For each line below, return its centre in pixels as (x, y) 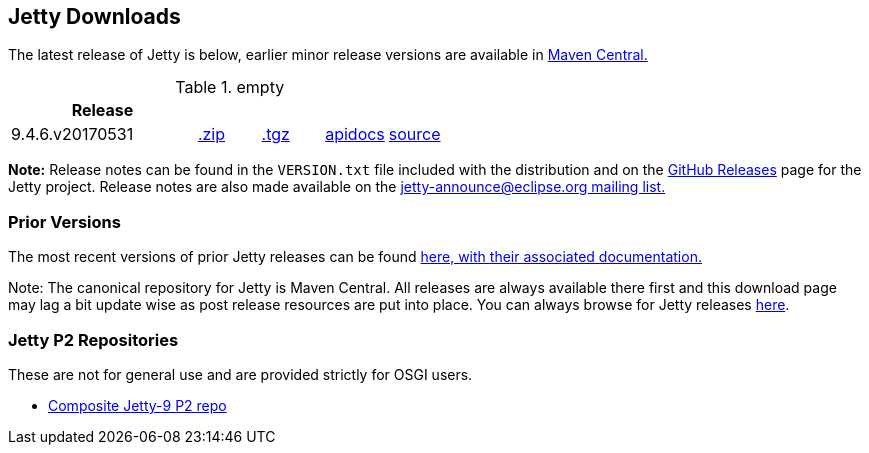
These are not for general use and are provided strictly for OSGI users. (240, 374)
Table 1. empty (230, 87)
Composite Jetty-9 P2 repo (137, 405)
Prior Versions (64, 221)
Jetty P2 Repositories (93, 339)
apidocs (355, 134)
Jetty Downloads (94, 16)
